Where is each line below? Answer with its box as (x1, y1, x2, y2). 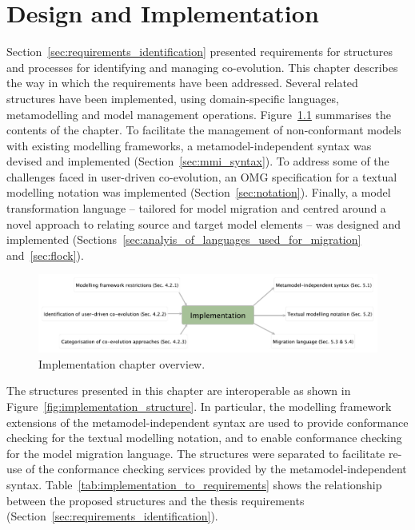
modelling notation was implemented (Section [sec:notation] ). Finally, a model (6, 184, 391, 201)
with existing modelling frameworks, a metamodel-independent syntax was (6, 137, 372, 153)
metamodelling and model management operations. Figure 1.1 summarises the (6, 106, 391, 122)
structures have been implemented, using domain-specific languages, (6, 90, 339, 106)
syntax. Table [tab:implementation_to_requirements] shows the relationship (6, 476, 382, 492)
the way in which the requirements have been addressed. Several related (6, 74, 358, 91)
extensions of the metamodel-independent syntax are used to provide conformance (6, 413, 409, 430)
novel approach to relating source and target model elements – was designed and (6, 215, 401, 232)
